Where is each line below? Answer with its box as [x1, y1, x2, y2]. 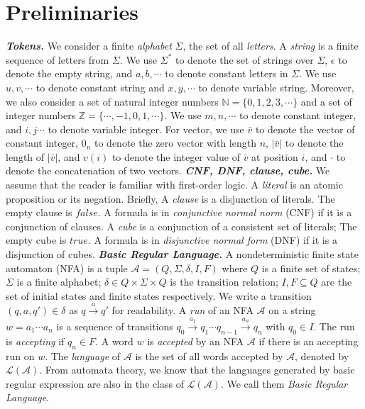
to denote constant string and [36, 79, 165, 94]
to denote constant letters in [165, 66, 288, 81]
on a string [268, 303, 316, 318]
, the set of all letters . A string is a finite [182, 38, 359, 53]
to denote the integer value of [111, 149, 240, 164]
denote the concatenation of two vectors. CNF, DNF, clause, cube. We [6, 163, 330, 178]
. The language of [45, 348, 121, 363]
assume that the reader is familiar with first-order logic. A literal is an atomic [6, 177, 343, 192]
